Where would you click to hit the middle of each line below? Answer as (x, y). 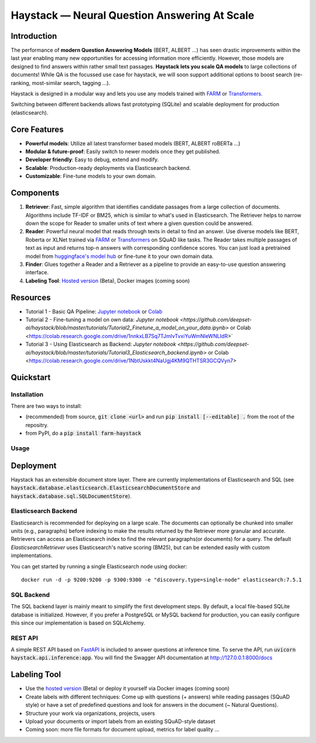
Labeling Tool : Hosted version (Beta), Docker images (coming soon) (108, 281)
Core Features (37, 129)
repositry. (37, 425)
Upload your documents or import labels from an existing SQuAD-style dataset (121, 721)
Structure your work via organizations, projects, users (90, 713)
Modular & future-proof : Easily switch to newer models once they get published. (123, 152)
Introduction (34, 36)
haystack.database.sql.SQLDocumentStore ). (71, 496)
